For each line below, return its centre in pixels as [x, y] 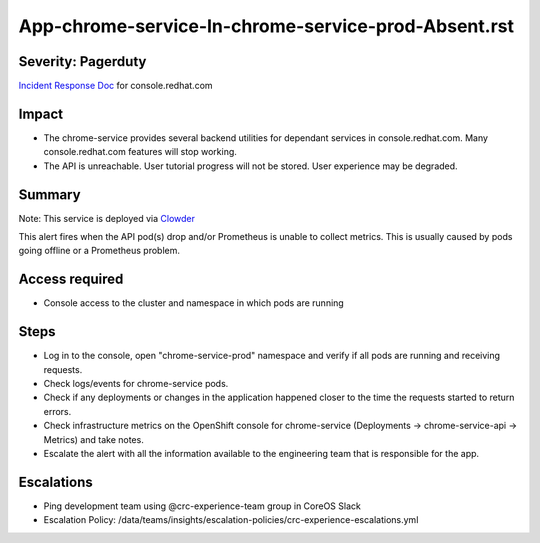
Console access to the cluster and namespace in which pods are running [193, 303]
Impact [41, 113]
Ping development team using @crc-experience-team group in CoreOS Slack [202, 506]
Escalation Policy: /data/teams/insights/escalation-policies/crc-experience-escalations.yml [231, 520]
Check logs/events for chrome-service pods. [136, 384]
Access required [71, 279]
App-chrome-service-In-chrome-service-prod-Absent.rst [266, 26]
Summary [49, 194]
